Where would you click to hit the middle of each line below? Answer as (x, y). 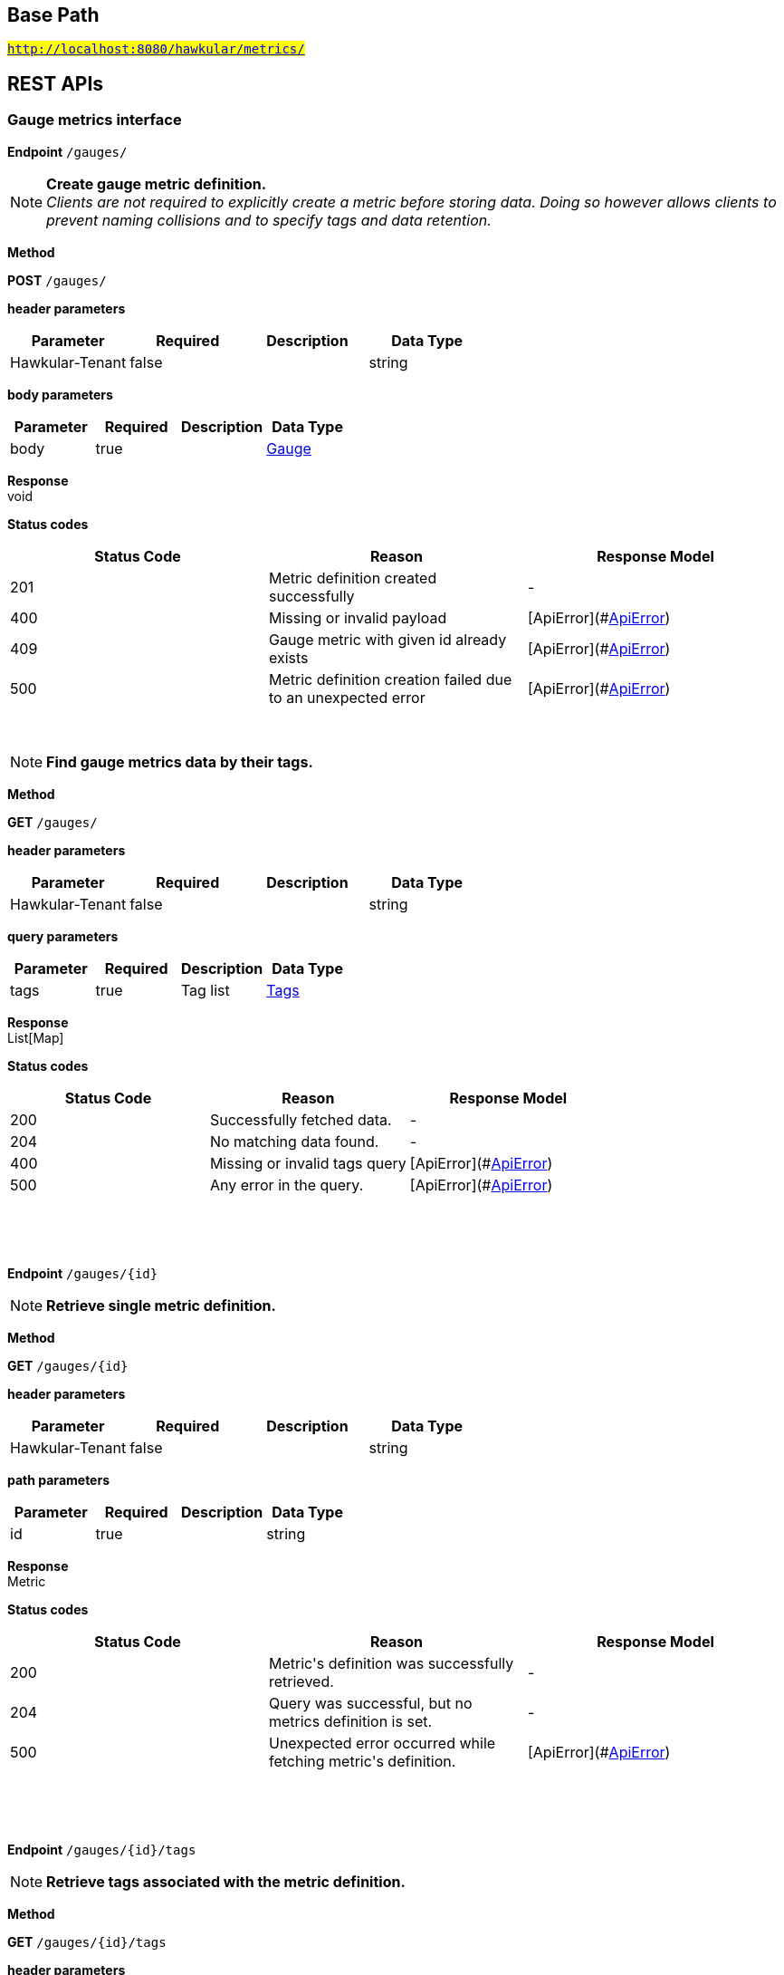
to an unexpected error (347, 697)
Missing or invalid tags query (308, 1163)
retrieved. (301, 1681)
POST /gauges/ (57, 280)
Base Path (53, 15)
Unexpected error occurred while (382, 1743)
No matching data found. (294, 1141)
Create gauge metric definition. (156, 183)
